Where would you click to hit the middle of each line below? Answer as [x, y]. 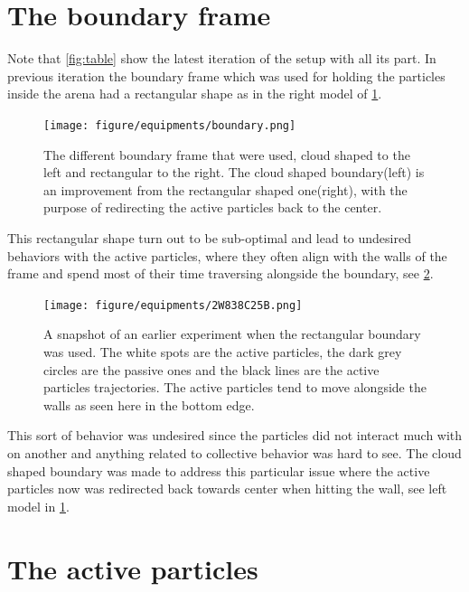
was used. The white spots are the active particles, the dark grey [223, 351]
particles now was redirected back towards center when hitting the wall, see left [227, 489]
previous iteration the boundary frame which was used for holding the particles [226, 75]
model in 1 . [38, 506]
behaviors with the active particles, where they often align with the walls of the [227, 255]
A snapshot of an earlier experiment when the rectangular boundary [232, 334]
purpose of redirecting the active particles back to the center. [213, 207]
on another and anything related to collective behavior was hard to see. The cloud [234, 452]
